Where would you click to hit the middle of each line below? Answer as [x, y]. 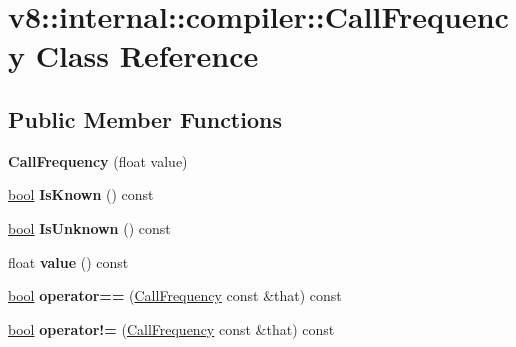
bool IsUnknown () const [89, 227]
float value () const [68, 261]
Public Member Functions [145, 118]
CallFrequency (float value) [98, 160]
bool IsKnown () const [81, 194]
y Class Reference [133, 55]
